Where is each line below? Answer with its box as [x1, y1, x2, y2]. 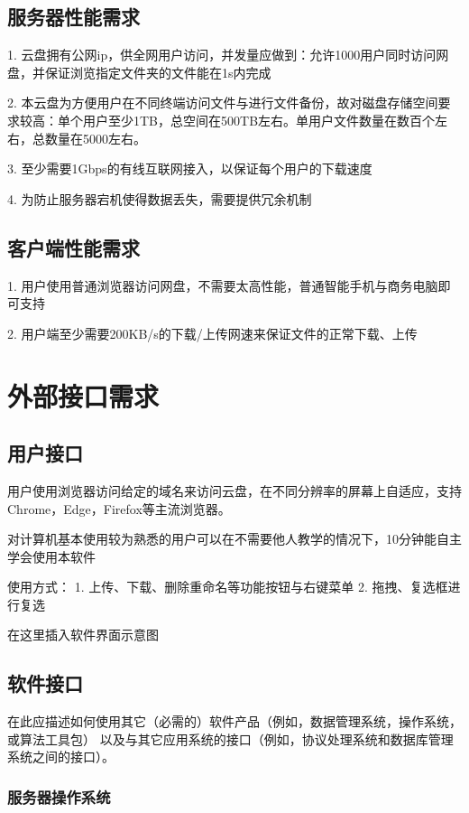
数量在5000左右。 [44, 128, 146, 147]
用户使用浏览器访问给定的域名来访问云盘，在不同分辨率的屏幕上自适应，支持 [7, 481, 462, 500]
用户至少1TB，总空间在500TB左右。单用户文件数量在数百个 [82, 110, 436, 129]
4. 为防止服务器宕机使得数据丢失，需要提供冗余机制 [7, 189, 312, 208]
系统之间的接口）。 [7, 747, 115, 766]
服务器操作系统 [7, 785, 111, 808]
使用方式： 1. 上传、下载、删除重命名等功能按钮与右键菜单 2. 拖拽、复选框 [7, 577, 448, 596]
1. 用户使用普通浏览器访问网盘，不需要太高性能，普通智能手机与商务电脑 [7, 276, 438, 294]
